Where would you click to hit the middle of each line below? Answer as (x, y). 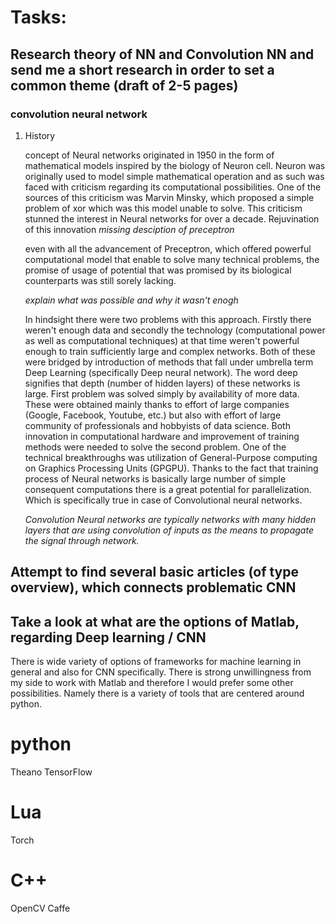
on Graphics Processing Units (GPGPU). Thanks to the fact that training (171, 468)
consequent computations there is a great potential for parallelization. (168, 489)
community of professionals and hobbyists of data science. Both (157, 425)
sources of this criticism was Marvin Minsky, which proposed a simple (169, 197)
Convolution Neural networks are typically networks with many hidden (170, 519)
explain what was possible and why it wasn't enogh (131, 300)
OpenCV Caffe (40, 908)
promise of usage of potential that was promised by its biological (158, 270)
